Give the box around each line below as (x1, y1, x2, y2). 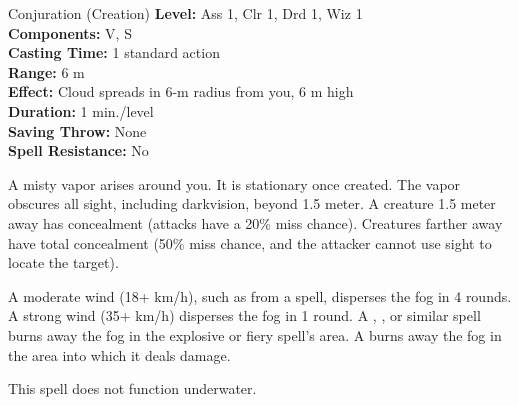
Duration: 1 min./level (8, 100, 154, 121)
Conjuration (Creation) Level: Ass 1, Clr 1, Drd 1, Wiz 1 (8, 3, 363, 23)
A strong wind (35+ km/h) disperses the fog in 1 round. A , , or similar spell (8, 305, 481, 326)
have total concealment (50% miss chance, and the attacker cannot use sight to (8, 232, 492, 253)
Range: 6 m (8, 61, 85, 82)
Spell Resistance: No (8, 140, 149, 161)
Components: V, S (8, 22, 132, 43)
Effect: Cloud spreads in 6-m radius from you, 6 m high (8, 81, 354, 102)
